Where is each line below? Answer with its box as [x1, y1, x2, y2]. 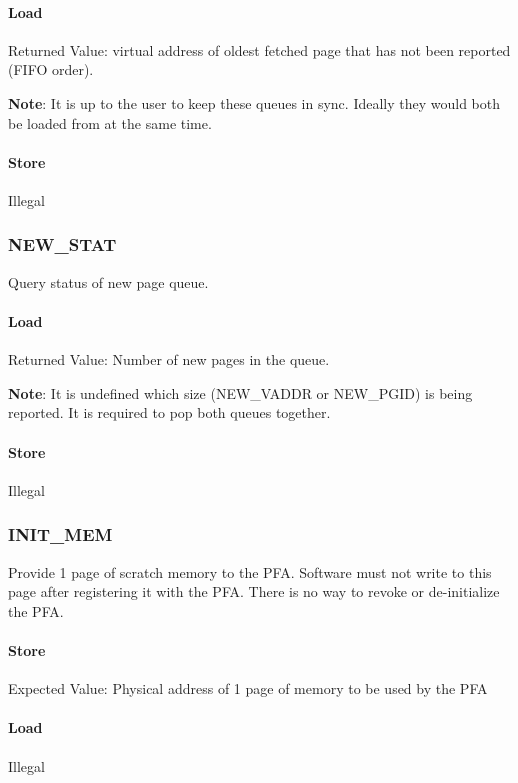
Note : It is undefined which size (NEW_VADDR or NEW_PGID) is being [8, 382, 473, 403]
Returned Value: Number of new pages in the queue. [8, 349, 330, 370]
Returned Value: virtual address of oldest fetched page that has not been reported [8, 39, 511, 60]
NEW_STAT [8, 232, 117, 257]
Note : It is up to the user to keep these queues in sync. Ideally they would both [8, 92, 501, 113]
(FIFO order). [8, 59, 94, 80]
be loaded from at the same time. [8, 112, 212, 133]
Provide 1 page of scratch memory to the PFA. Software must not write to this [8, 561, 492, 582]
